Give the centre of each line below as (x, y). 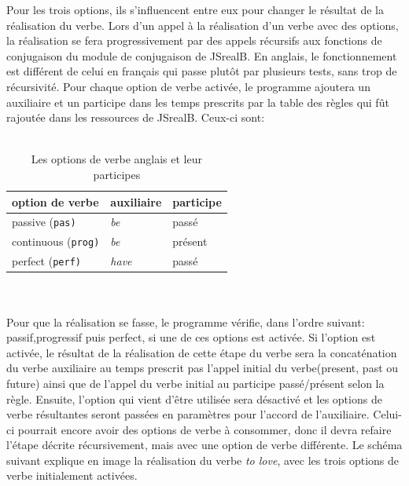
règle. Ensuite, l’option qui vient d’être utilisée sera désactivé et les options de (194, 398)
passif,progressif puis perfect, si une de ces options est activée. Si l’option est (191, 337)
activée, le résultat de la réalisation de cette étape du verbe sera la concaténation (202, 352)
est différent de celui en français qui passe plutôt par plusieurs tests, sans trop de (202, 71)
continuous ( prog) (56, 241)
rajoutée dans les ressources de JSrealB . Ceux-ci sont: (136, 117)
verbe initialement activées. (72, 475)
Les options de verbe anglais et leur (116, 159)
